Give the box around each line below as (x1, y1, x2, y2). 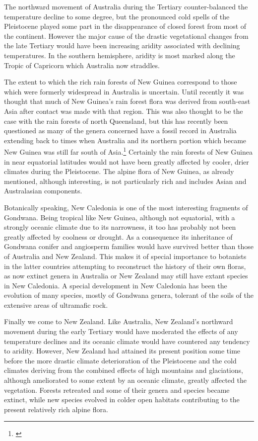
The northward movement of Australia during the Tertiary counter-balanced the (4, 1, 248, 11)
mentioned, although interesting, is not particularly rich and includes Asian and (4, 176, 247, 186)
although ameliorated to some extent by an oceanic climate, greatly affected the (4, 375, 247, 385)
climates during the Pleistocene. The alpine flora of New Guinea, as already (4, 166, 234, 176)
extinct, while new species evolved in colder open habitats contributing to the (4, 394, 240, 405)
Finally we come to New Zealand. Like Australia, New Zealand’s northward (4, 316, 233, 327)
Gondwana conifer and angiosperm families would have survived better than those (4, 241, 254, 252)
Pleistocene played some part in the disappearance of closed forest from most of (4, 21, 247, 31)
